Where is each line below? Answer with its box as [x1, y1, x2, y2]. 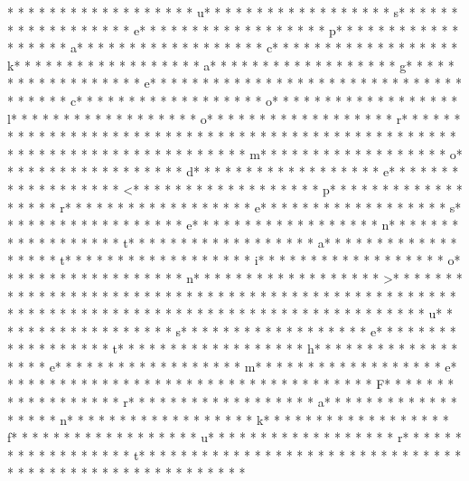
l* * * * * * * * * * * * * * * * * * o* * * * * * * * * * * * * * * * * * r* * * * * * [7, 108, 461, 127]
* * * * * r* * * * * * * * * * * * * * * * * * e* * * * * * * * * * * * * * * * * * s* [7, 197, 462, 216]
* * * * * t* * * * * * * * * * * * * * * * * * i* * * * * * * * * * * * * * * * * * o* [7, 250, 461, 269]
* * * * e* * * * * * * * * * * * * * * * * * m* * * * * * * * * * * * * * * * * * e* [7, 356, 457, 375]
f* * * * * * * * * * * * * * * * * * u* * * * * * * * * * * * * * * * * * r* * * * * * [7, 428, 462, 447]
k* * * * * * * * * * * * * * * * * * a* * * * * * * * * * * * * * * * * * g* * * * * [7, 55, 455, 74]
